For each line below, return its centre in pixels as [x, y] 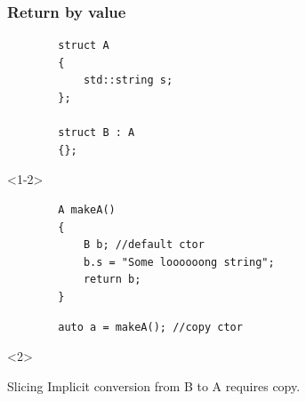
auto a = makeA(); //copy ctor [150, 327]
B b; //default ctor [144, 245]
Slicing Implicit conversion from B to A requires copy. [154, 385]
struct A [84, 46]
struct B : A [97, 133]
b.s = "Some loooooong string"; [179, 262]
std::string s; [128, 80]
